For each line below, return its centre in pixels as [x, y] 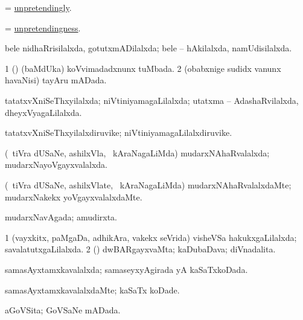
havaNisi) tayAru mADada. [56, 80]
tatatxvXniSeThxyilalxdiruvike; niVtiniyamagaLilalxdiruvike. [119, 133]
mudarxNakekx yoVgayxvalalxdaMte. [74, 197]
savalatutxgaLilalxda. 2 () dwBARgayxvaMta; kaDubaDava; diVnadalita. [140, 249]
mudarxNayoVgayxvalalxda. [56, 165]
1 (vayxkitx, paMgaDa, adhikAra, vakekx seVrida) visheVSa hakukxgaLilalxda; [151, 237]
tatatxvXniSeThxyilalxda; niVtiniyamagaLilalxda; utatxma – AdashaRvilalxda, [152, 100]
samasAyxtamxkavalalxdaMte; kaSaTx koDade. [92, 290]
